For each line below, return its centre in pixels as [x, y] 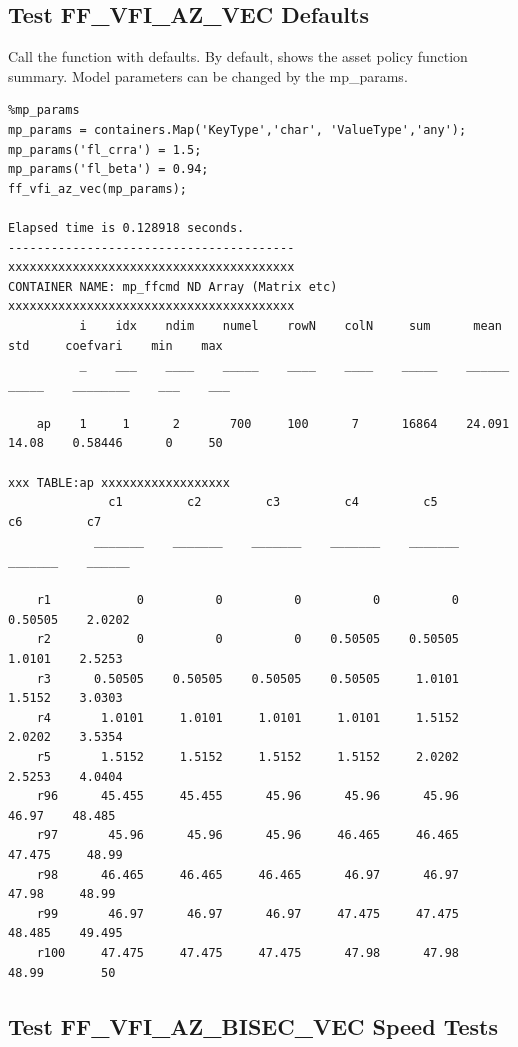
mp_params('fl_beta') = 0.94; [108, 169]
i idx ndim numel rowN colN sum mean [290, 325]
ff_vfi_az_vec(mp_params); [97, 188]
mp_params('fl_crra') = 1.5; [105, 149]
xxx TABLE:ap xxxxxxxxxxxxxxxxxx [119, 482]
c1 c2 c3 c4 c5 [273, 502]
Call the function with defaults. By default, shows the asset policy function [238, 56]
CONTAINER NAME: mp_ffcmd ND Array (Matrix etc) [173, 286]
